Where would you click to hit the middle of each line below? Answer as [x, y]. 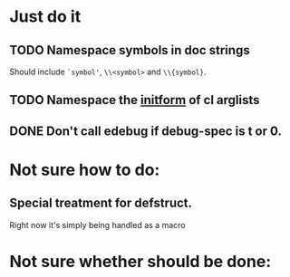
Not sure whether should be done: [140, 261]
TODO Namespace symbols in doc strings [130, 50]
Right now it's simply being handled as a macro [97, 224]
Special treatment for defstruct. [101, 203]
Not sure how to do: [85, 170]
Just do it [45, 17]
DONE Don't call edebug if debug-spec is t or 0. [146, 131]
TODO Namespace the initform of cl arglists [135, 100]
